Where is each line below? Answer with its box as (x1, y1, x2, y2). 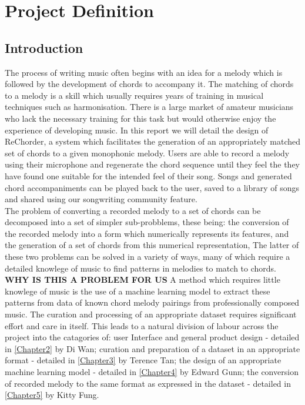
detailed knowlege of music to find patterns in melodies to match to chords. (5, 262, 276, 274)
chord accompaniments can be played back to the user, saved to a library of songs (5, 181, 300, 193)
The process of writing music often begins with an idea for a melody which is (5, 66, 283, 78)
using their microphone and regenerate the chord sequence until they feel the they (5, 158, 300, 170)
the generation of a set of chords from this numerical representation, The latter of (5, 239, 299, 251)
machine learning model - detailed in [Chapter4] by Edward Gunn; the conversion (5, 366, 299, 378)
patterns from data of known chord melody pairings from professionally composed (5, 296, 300, 309)
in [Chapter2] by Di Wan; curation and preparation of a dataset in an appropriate (5, 342, 300, 354)
